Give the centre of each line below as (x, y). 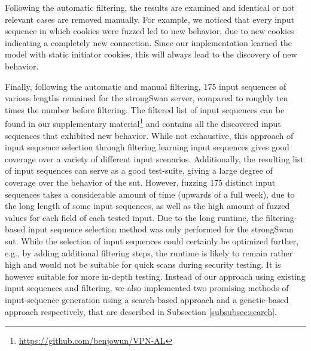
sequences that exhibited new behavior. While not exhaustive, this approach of (149, 135)
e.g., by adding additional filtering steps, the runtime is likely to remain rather (149, 252)
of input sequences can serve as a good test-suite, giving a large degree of (139, 170)
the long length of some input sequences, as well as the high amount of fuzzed (147, 206)
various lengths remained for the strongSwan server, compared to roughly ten (147, 98)
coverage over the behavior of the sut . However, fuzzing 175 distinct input (140, 182)
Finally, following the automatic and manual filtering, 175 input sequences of (146, 86)
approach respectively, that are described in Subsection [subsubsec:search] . (141, 311)
